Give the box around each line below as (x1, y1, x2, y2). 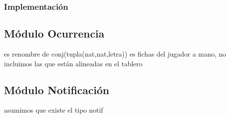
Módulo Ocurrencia (4, 26, 105, 41)
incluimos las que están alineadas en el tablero (4, 58, 143, 68)
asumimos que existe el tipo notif (4, 105, 103, 115)
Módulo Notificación (4, 82, 110, 97)
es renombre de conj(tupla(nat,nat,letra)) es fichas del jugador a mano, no (4, 49, 226, 59)
